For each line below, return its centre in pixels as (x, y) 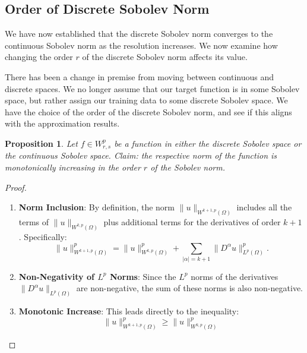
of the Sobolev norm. (188, 167)
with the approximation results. (62, 123)
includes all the (264, 207)
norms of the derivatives (235, 276)
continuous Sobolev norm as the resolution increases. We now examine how (141, 45)
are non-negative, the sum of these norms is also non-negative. (190, 288)
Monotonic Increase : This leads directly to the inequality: (129, 311)
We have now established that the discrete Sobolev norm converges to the (139, 34)
